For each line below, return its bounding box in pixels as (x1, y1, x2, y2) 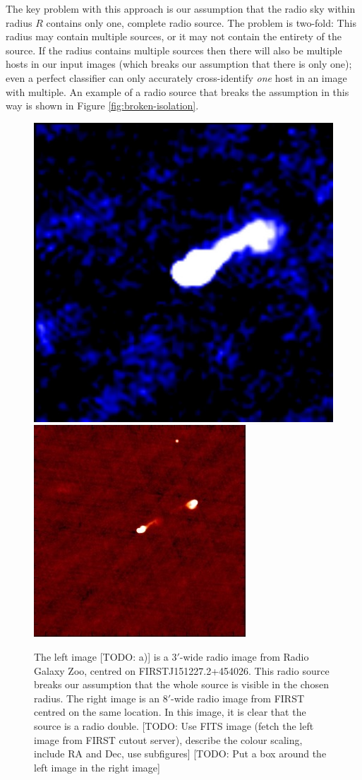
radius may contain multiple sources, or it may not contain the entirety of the (6, 29, 342, 44)
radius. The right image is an (34, 690, 159, 705)
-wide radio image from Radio (179, 649, 309, 664)
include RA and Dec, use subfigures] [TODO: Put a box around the (34, 746, 327, 761)
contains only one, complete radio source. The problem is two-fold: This (46, 15, 356, 30)
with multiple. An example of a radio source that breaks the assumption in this (6, 84, 349, 99)
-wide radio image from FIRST (170, 690, 305, 705)
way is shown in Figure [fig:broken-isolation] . (6, 98, 199, 113)
